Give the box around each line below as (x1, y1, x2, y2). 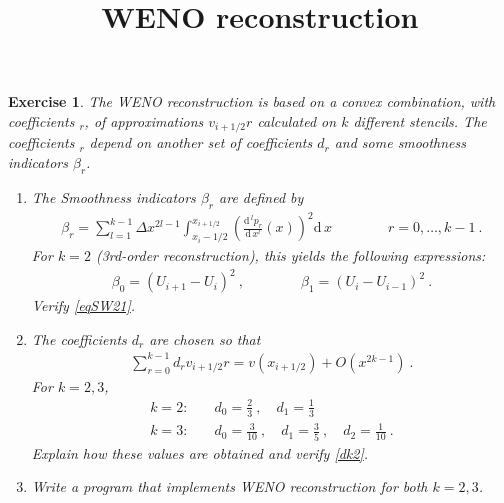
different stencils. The (353, 110, 487, 131)
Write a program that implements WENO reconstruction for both (31, 476, 428, 497)
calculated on (257, 110, 337, 131)
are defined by (219, 186, 304, 207)
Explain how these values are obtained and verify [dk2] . (31, 442, 369, 463)
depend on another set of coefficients (89, 132, 313, 153)
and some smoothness (334, 132, 466, 153)
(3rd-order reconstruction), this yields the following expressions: (95, 244, 486, 265)
